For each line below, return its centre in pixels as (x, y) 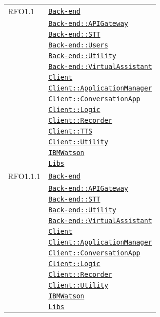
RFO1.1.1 (24, 176)
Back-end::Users (78, 45)
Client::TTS (70, 131)
